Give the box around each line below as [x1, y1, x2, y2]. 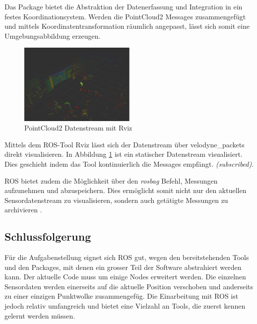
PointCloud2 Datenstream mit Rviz [24, 123, 132, 133]
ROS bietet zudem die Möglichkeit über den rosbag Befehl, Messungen [4, 175, 218, 186]
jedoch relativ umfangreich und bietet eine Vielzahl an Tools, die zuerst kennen [4, 301, 246, 311]
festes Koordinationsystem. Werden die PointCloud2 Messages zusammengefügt [4, 11, 246, 21]
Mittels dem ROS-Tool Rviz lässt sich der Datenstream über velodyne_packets [4, 139, 245, 149]
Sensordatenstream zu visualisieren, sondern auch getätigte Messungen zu [4, 194, 228, 205]
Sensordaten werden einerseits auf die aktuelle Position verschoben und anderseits [4, 281, 254, 291]
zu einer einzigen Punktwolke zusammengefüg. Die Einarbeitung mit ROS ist [4, 291, 239, 301]
